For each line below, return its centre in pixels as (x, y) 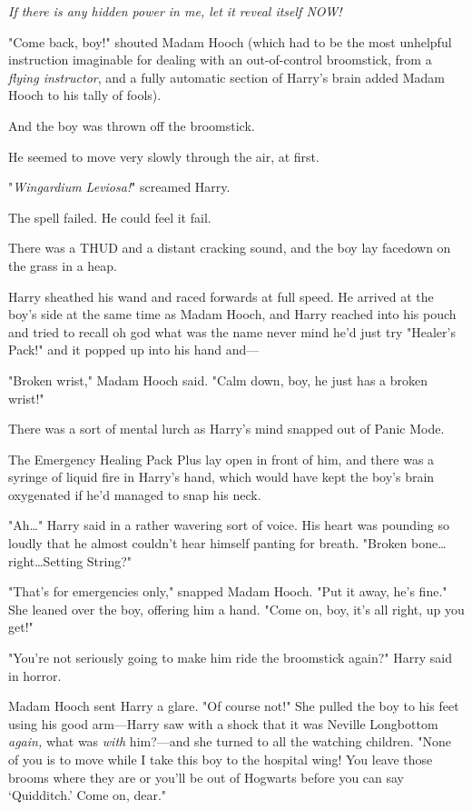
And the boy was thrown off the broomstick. (132, 125)
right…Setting (46, 560)
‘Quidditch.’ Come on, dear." (88, 795)
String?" (109, 560)
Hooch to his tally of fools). (85, 95)
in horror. (35, 675)
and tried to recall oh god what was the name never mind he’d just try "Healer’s (232, 331)
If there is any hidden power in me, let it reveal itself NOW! (175, 11)
